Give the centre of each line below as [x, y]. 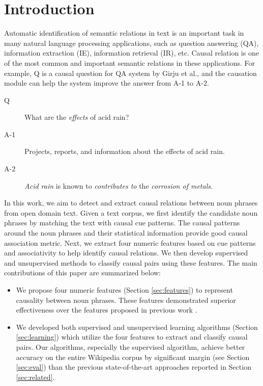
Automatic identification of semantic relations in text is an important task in [124, 33]
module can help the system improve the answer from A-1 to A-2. [107, 83]
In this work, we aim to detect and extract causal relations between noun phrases [131, 203]
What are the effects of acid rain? [77, 117]
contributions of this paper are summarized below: [83, 273]
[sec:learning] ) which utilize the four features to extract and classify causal [132, 337]
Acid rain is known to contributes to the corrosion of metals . [119, 185]
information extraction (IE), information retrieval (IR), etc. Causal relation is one [131, 53]
